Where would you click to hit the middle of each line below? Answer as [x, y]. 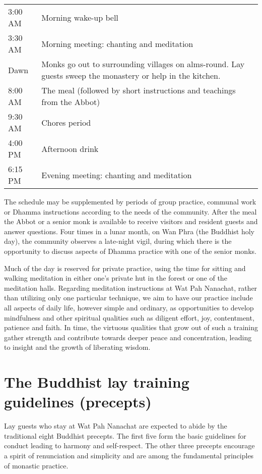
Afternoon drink [70, 148]
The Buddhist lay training [97, 382]
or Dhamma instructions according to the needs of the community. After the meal [130, 211]
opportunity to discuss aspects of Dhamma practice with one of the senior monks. [130, 251]
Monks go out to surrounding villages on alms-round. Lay [143, 64]
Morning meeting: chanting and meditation [117, 43]
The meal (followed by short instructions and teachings [139, 90]
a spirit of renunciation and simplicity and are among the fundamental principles [129, 455]
